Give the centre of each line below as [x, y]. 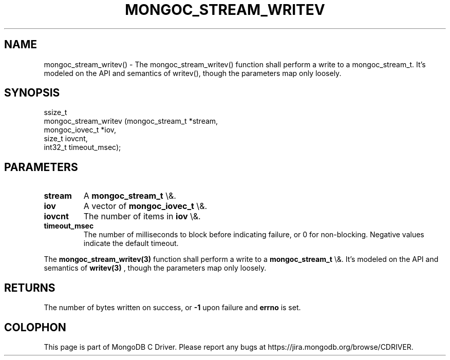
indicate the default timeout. [131, 243]
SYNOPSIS [32, 93]
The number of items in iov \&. [142, 216]
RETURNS [30, 288]
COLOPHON [35, 327]
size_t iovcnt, [66, 139]
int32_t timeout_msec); [82, 147]
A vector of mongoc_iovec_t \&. [145, 206]
